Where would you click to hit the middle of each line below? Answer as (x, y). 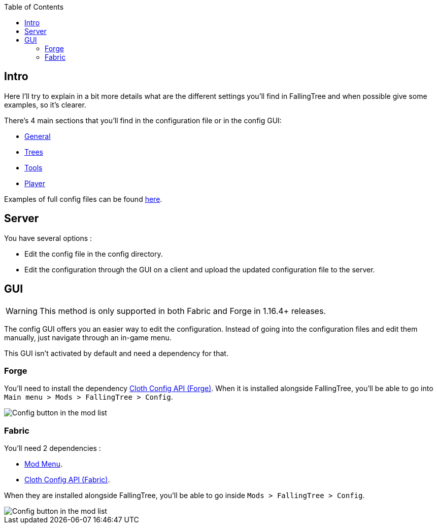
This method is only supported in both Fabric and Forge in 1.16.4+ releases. (182, 311)
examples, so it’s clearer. (45, 104)
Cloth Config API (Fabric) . (67, 480)
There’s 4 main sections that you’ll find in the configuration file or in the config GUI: (143, 120)
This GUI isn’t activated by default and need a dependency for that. (116, 353)
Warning (22, 311)
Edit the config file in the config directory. (94, 254)
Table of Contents (34, 7)
